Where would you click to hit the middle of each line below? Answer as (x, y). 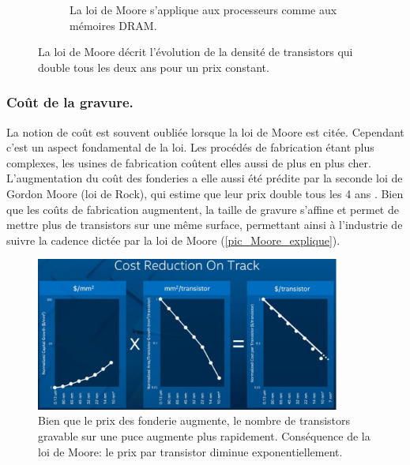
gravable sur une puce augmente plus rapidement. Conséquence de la (204, 435)
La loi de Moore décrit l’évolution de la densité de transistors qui (196, 52)
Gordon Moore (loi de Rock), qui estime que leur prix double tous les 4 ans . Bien (205, 193)
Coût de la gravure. (70, 102)
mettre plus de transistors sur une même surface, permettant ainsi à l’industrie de (205, 225)
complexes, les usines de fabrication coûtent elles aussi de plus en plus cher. (189, 162)
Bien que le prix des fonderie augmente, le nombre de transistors (194, 420)
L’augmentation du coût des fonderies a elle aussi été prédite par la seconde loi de (205, 178)
